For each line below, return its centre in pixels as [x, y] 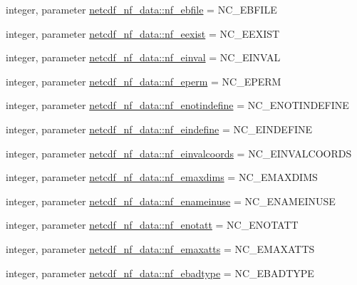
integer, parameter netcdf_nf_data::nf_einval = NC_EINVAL [143, 57]
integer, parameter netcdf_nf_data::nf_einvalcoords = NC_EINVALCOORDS [179, 153]
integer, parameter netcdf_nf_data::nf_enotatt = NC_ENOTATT [152, 225]
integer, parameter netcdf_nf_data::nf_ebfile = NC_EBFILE [141, 9]
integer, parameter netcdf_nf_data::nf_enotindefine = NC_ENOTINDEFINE [177, 105]
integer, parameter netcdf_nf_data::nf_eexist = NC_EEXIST [143, 33]
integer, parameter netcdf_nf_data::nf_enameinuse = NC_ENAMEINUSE [171, 201]
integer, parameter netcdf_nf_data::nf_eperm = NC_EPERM [144, 81]
